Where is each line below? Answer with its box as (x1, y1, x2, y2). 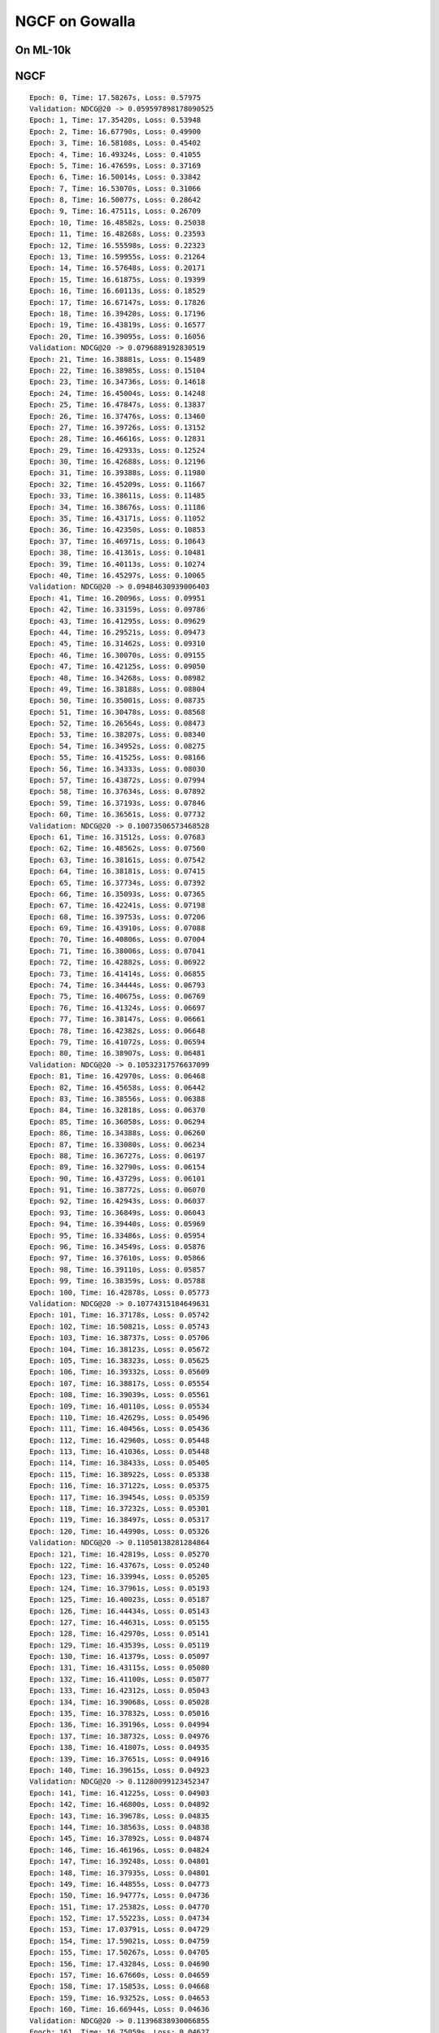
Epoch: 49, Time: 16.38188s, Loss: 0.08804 (29, 684, 206, 694)
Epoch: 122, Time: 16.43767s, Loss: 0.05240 (29, 1561, 211, 1569)
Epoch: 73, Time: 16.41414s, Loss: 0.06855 (29, 969, 206, 978)
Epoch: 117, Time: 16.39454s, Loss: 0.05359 (29, 1492, 211, 1502)
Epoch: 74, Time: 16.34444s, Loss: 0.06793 (29, 981, 206, 990)
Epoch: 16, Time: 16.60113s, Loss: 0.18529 (29, 286, 206, 296)
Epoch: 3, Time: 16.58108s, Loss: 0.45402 (29, 138, 202, 148)
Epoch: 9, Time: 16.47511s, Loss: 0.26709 (29, 207, 202, 215)
